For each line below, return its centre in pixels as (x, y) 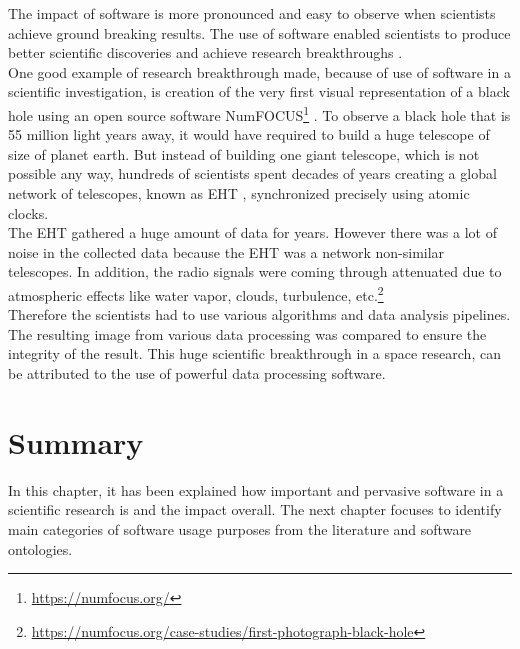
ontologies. (40, 548)
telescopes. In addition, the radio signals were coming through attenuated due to (255, 271)
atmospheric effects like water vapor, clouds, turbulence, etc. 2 (196, 293)
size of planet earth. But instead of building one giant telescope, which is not (244, 153)
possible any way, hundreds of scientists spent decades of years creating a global (252, 173)
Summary (76, 441)
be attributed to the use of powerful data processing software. (197, 373)
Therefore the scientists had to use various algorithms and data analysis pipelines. (259, 314)
